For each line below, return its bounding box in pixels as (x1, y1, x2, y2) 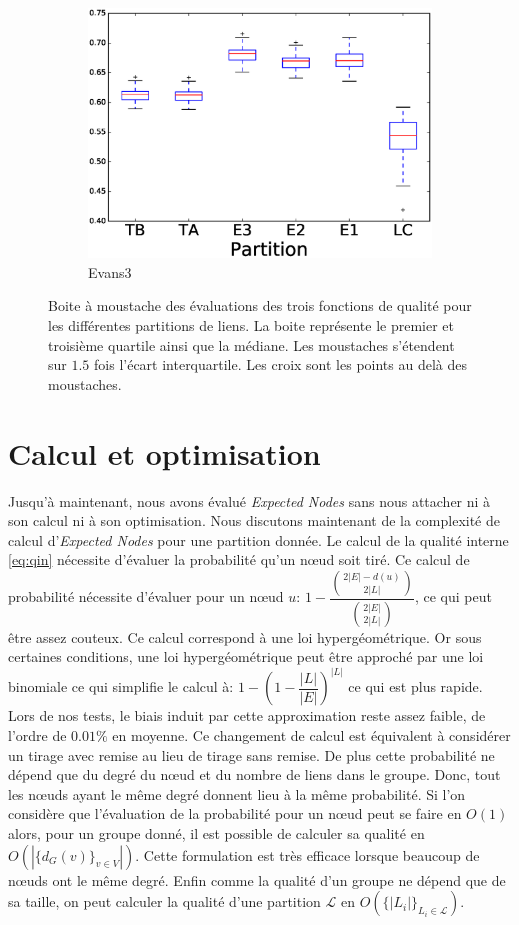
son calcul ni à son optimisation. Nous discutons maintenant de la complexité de (8, 510, 500, 531)
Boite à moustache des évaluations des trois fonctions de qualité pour (48, 295, 472, 316)
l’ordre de (8, 725, 67, 746)
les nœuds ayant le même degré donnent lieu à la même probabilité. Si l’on (8, 783, 466, 804)
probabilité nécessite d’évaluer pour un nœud (8, 586, 284, 607)
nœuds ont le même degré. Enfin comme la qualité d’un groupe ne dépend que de (8, 869, 506, 890)
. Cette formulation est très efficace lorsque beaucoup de (135, 844, 480, 865)
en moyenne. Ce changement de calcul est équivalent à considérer (112, 725, 511, 746)
